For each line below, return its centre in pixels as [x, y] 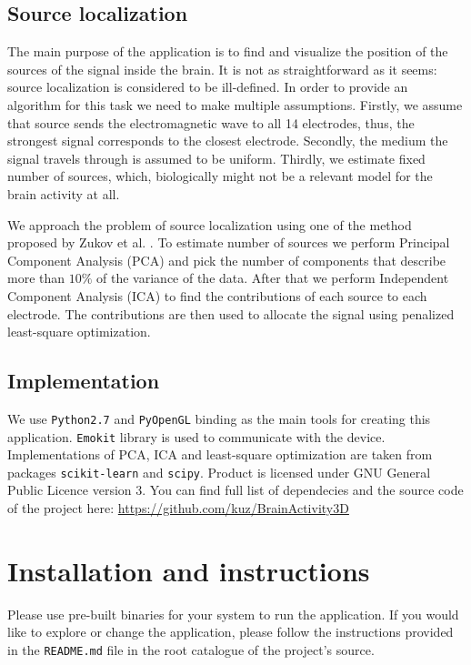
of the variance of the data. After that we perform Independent [273, 278]
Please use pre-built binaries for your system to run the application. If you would [233, 614]
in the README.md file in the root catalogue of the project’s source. [191, 649]
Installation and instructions [189, 570]
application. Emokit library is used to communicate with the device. [196, 436]
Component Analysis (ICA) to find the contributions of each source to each [217, 295]
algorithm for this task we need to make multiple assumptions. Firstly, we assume [235, 104]
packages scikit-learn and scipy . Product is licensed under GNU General [219, 472]
